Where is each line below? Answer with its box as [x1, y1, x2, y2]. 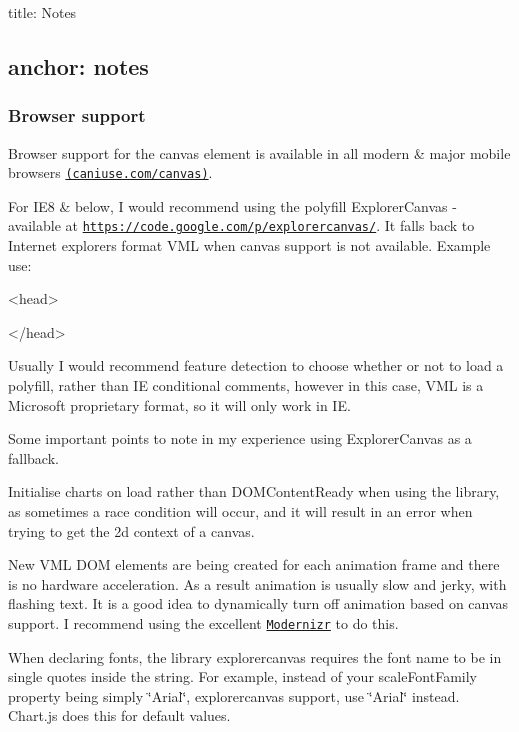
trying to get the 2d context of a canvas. [8, 520, 255, 541]
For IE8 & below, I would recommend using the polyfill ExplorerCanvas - [8, 195, 457, 216]
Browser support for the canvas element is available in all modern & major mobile [8, 142, 511, 163]
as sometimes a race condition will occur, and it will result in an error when [8, 501, 473, 522]
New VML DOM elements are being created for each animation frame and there [8, 554, 500, 575]
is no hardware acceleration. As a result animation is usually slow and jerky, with [8, 573, 507, 594]
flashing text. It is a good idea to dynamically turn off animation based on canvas [8, 593, 509, 614]
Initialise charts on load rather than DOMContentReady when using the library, [8, 481, 500, 502]
